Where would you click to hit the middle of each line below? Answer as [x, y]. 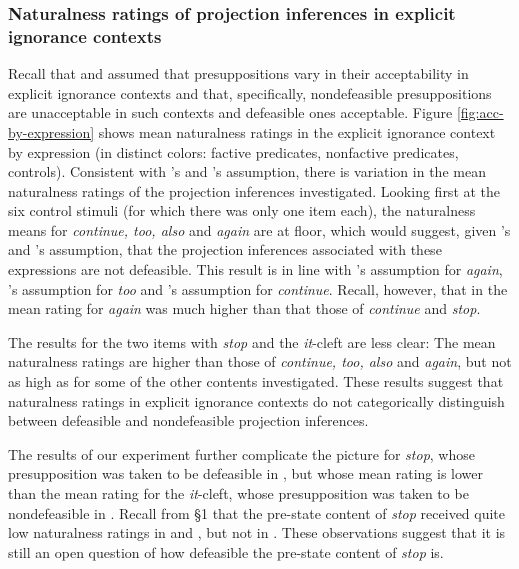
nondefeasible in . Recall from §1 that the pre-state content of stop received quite [257, 512]
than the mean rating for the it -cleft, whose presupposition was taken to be [238, 493]
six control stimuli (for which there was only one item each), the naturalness [242, 210]
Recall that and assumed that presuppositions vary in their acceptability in [238, 73]
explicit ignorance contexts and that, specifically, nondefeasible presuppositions [250, 92]
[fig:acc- [480, 112]
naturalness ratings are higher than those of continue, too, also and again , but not [260, 361]
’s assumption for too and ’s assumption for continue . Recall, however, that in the [258, 288]
